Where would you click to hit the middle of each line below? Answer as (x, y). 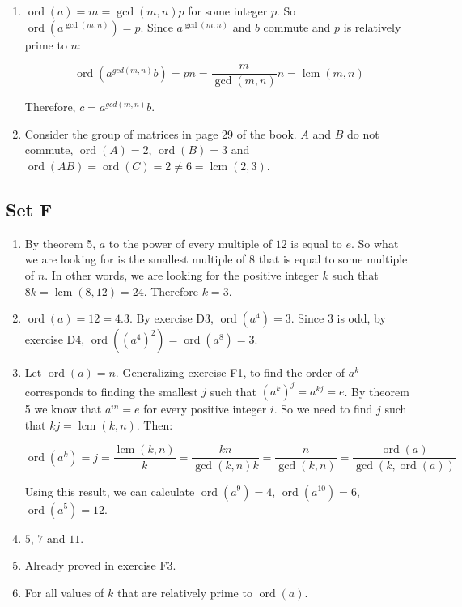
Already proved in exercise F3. (100, 565)
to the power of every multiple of (190, 243)
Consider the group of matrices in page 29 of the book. (161, 133)
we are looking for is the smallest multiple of (135, 259)
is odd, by (361, 318)
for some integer (228, 11)
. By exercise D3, (171, 318)
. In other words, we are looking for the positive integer (182, 275)
